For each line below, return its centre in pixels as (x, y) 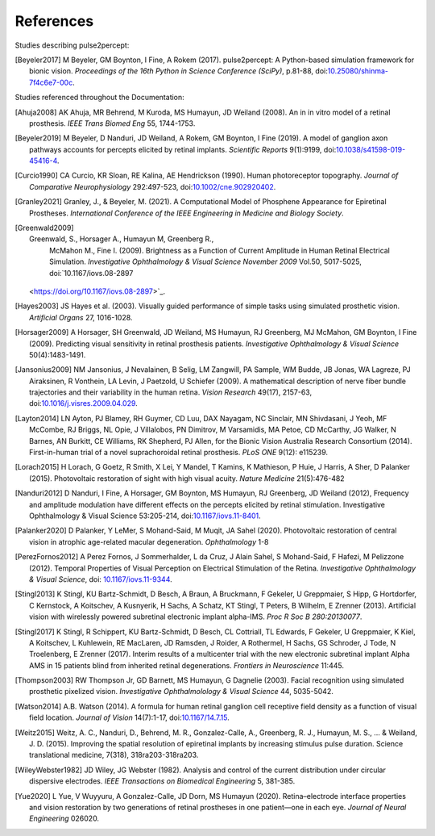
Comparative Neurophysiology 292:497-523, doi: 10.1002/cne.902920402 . (153, 186)
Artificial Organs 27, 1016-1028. (81, 317)
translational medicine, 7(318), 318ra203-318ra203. (114, 755)
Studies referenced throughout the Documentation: (99, 98)
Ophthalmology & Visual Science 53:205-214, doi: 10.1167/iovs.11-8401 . (145, 516)
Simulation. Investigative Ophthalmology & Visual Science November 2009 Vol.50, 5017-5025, (206, 261)
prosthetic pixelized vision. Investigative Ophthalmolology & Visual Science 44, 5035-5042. (181, 692)
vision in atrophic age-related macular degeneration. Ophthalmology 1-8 (149, 541)
